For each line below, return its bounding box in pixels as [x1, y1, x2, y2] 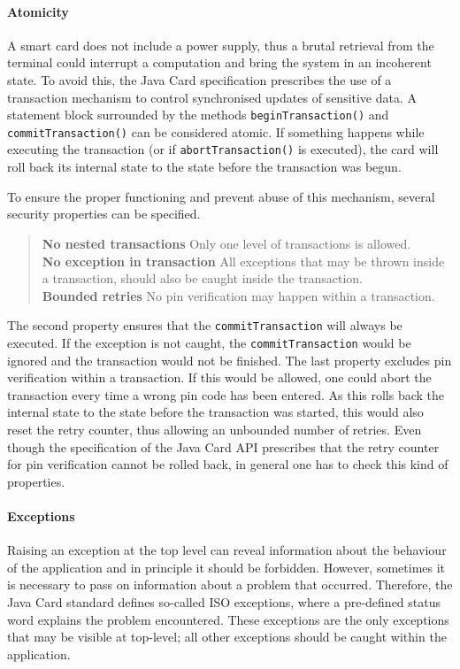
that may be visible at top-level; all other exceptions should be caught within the [7, 627, 447, 646]
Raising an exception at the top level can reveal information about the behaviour [7, 541, 447, 559]
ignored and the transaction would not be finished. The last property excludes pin [7, 350, 452, 369]
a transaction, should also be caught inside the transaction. [42, 269, 363, 288]
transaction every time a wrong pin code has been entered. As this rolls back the [7, 385, 445, 404]
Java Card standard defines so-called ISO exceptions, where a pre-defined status [7, 592, 441, 611]
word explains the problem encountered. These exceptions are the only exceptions [7, 610, 449, 628]
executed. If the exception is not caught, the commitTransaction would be [7, 333, 411, 351]
